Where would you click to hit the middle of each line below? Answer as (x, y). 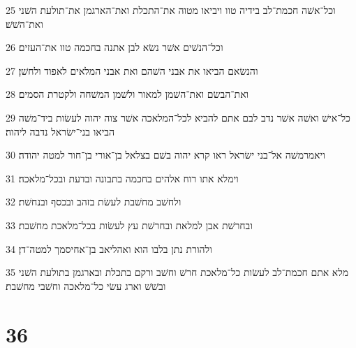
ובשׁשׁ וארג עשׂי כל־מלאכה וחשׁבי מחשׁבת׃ (86, 285)
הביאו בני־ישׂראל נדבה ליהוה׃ (60, 131)
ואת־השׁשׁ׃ (24, 23)
